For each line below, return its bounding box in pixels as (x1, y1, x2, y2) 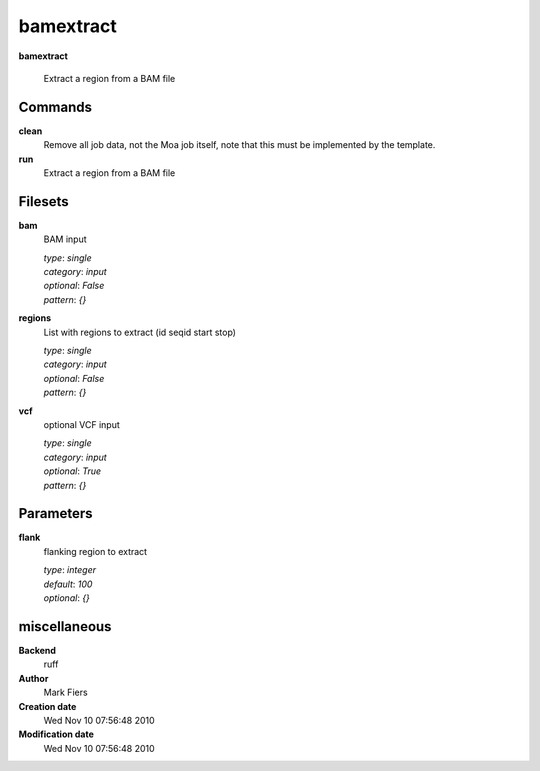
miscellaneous (18, 618, 112, 635)
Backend (18, 644, 57, 656)
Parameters (18, 505, 93, 522)
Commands (18, 98, 93, 115)
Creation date (18, 700, 77, 712)
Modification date (18, 728, 95, 740)
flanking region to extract (43, 545, 148, 557)
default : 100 (43, 578, 93, 590)
